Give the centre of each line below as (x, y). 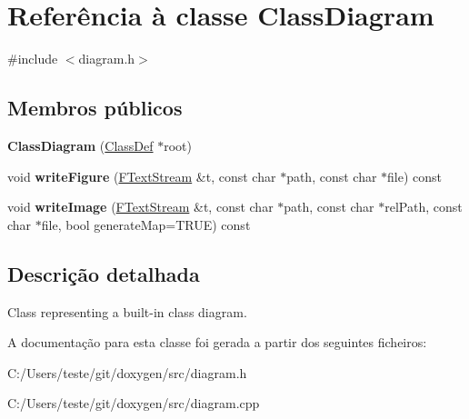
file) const (415, 176)
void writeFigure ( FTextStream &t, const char (142, 176)
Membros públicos (95, 108)
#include (33, 59)
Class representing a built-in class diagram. (127, 311)
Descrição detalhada (104, 273)
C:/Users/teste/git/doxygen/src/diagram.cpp (134, 403)
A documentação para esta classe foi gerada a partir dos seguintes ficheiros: (217, 342)
